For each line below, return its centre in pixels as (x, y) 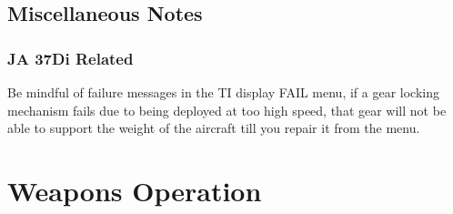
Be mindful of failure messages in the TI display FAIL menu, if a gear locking (224, 92)
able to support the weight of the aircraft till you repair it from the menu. (214, 128)
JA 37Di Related (70, 58)
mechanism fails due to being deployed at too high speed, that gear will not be (227, 110)
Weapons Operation (135, 190)
